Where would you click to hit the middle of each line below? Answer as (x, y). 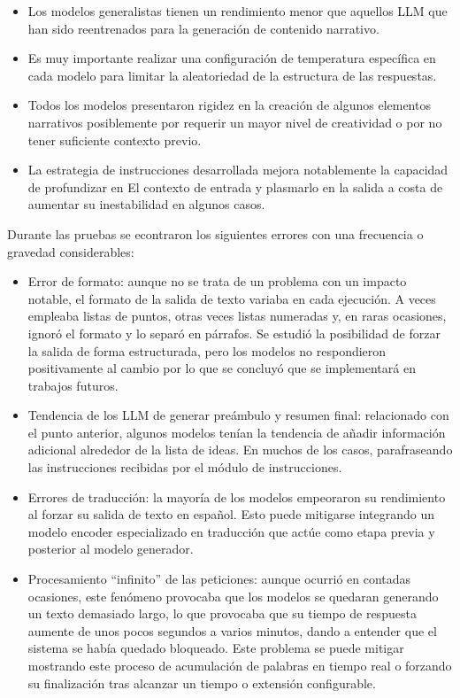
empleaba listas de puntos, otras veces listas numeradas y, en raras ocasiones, (237, 316)
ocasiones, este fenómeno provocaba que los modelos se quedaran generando (233, 596)
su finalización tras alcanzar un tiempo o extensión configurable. (202, 682)
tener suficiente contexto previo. (115, 140)
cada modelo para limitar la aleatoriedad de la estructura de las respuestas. (232, 75)
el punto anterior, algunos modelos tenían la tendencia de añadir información (237, 432)
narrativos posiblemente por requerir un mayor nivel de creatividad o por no (235, 122)
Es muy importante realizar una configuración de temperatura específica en (232, 58)
